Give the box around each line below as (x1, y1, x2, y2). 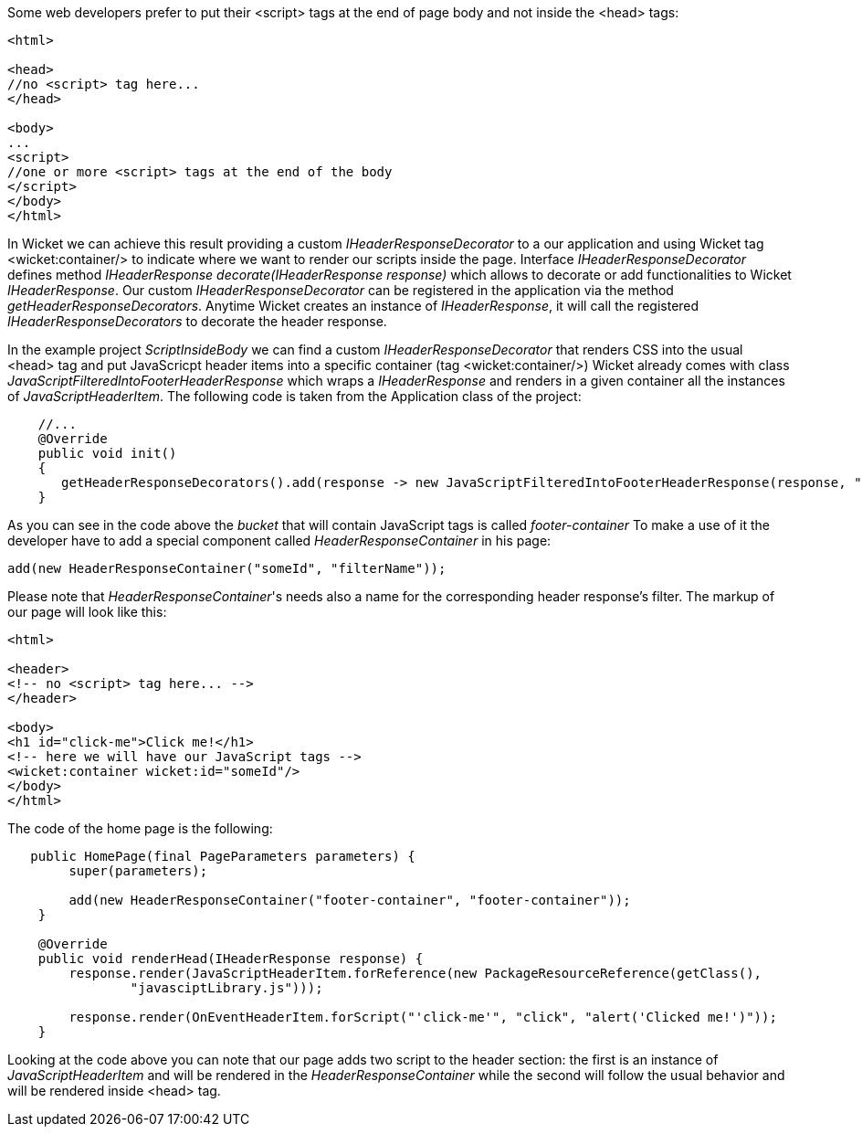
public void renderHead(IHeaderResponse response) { (37, 951, 424, 966)
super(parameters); (68, 864, 208, 878)
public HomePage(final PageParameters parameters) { (30, 849, 415, 864)
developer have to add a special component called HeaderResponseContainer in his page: (7, 533, 552, 548)
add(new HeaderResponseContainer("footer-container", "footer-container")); (68, 893, 631, 907)
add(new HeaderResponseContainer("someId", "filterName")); (7, 561, 447, 576)
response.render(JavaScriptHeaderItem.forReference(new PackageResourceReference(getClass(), (68, 966, 762, 980)
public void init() (37, 446, 177, 461)
